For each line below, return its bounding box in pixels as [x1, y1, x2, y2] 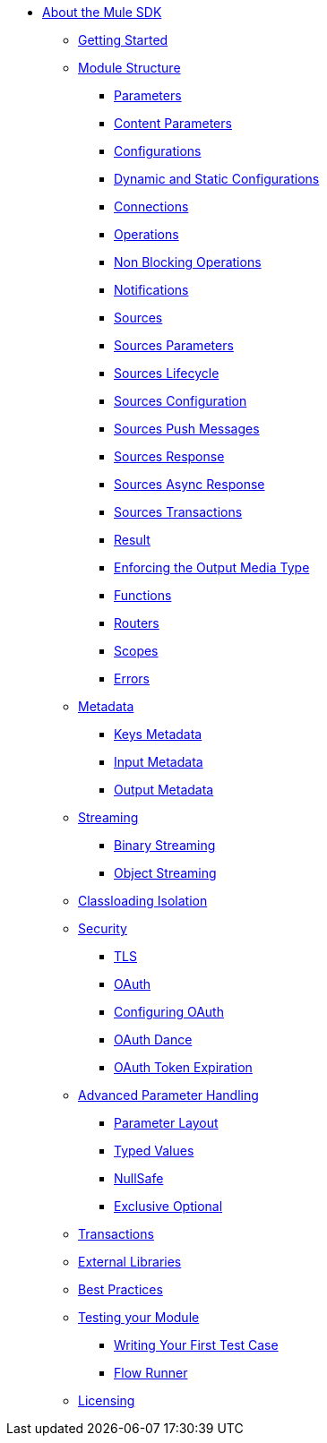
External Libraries [78, 1254, 182, 1269]
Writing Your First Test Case [114, 1337, 279, 1353]
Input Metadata [114, 754, 203, 769]
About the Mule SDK [42, 4, 162, 20]
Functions [114, 588, 172, 603]
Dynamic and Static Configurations [114, 171, 320, 186]
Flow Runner [114, 1365, 188, 1380]
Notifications [114, 282, 189, 297]
